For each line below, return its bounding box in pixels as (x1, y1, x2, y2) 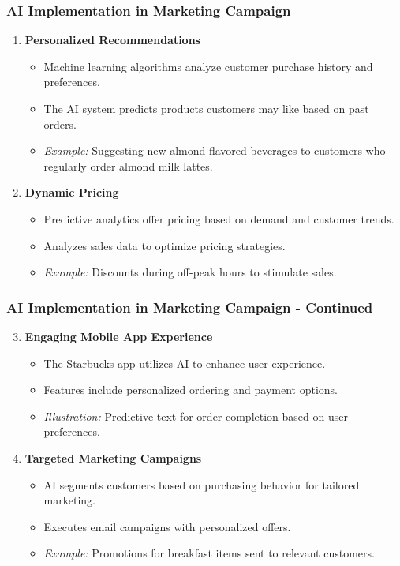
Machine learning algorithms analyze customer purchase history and (43, 58, 373, 74)
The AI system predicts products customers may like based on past (43, 100, 369, 116)
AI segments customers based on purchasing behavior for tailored (43, 476, 360, 493)
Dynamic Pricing (24, 184, 119, 201)
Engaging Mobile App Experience (24, 328, 213, 344)
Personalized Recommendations (24, 32, 200, 48)
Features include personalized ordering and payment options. (43, 381, 338, 398)
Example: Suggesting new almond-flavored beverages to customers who (43, 142, 386, 159)
